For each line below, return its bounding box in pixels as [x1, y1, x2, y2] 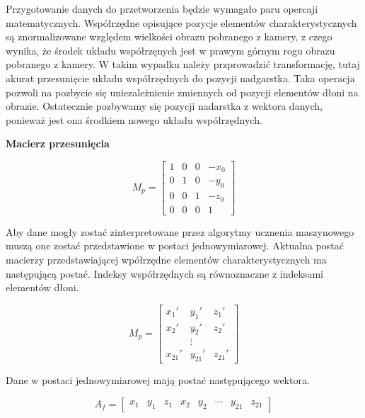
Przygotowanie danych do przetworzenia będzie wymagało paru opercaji [6, 1, 318, 16]
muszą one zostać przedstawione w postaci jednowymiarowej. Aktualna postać [6, 238, 344, 253]
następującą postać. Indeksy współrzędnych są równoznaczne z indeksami [6, 266, 323, 281]
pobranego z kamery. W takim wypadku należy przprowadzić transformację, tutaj [6, 57, 360, 72]
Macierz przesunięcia [6, 136, 110, 151]
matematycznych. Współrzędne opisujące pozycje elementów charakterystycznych [6, 15, 357, 30]
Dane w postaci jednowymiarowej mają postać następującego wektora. [6, 373, 310, 388]
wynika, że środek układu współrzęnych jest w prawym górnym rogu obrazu [6, 43, 335, 57]
